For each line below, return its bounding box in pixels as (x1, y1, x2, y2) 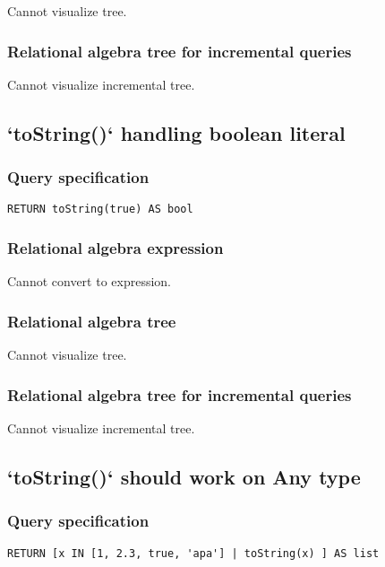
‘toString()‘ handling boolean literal (7, 118, 346, 146)
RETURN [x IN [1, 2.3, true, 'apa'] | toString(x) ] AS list (7, 546, 380, 560)
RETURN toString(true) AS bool (7, 203, 193, 216)
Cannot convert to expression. (7, 272, 172, 291)
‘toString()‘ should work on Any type (7, 462, 361, 490)
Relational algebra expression (7, 236, 224, 258)
